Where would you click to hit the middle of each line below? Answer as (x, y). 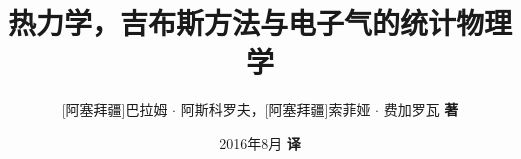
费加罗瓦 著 (421, 109)
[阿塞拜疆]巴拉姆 (114, 109)
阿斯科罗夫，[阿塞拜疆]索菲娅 (275, 109)
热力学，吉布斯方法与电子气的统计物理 (260, 22)
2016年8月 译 (260, 142)
